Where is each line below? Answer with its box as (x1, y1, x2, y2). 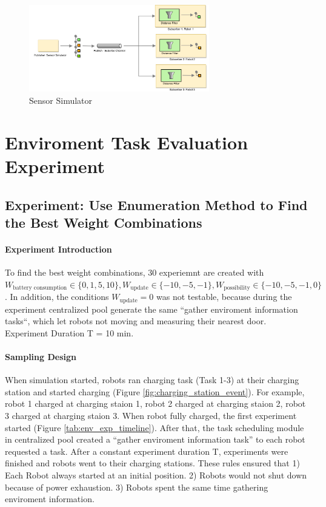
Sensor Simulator (29, 94, 93, 107)
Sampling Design (5, 350, 76, 363)
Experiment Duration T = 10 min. (5, 326, 134, 339)
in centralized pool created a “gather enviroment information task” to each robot (5, 433, 305, 446)
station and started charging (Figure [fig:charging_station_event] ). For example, (5, 385, 305, 398)
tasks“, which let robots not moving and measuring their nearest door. (5, 315, 267, 327)
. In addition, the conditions (5, 290, 109, 303)
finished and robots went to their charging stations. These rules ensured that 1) (5, 457, 300, 469)
